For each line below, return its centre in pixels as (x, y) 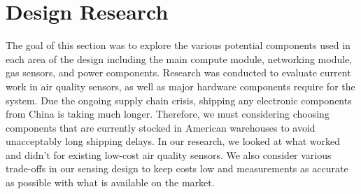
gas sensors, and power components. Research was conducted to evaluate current (178, 72)
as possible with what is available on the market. (110, 182)
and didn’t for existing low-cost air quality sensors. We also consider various (169, 154)
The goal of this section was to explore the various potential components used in (178, 45)
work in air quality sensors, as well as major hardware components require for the (180, 86)
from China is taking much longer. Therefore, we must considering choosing (168, 114)
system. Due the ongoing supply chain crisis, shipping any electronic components (179, 100)
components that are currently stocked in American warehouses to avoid (161, 127)
